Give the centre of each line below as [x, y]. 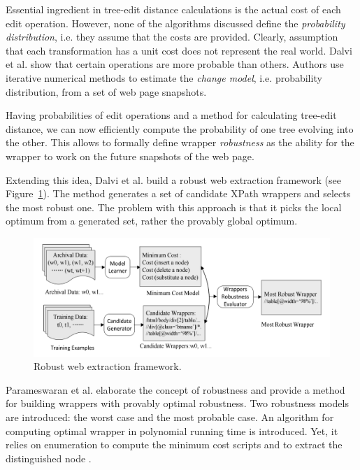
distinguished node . [49, 458]
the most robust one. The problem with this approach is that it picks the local [174, 207]
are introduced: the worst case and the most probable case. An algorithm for [170, 417]
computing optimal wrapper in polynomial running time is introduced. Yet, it [172, 430]
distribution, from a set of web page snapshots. [106, 91]
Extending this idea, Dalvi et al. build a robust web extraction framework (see [173, 179]
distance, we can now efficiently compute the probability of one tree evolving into [180, 128]
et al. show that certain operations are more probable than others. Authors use [175, 64]
